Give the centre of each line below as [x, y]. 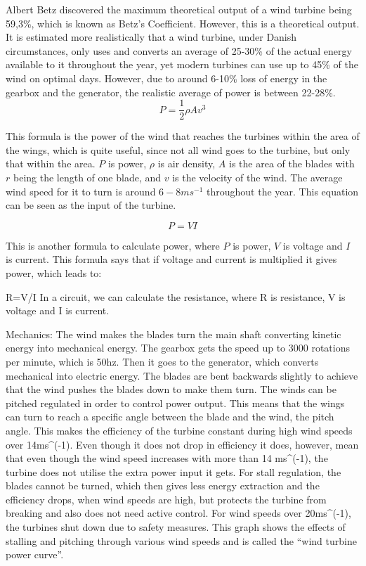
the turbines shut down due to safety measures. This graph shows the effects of [176, 527]
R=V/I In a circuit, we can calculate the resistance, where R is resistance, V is [176, 296]
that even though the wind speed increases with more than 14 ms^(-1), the [167, 458]
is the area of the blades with [292, 163]
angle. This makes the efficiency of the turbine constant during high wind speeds [179, 430]
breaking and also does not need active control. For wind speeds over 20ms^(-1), [178, 513]
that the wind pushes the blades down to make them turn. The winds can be [171, 389]
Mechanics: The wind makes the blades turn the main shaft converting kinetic [174, 334]
